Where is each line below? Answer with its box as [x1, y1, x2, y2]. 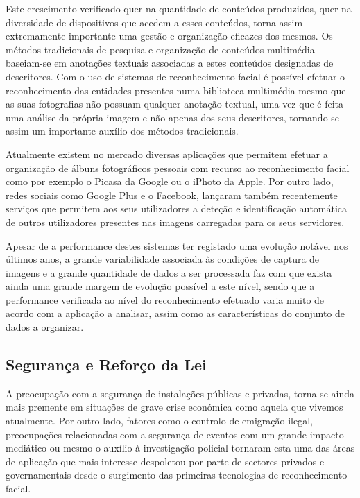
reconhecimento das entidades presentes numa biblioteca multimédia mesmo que [6, 83, 346, 97]
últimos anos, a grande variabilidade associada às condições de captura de [6, 252, 320, 266]
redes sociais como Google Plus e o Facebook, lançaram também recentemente [6, 187, 338, 202]
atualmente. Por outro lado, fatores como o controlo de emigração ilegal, [6, 413, 314, 428]
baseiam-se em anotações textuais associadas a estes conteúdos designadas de [6, 55, 334, 70]
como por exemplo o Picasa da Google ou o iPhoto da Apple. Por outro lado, [6, 174, 334, 189]
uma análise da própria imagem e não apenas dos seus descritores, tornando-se [6, 110, 340, 124]
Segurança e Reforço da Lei [6, 354, 207, 375]
